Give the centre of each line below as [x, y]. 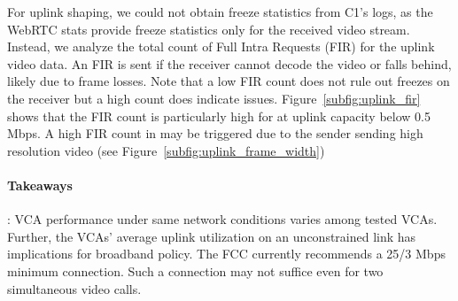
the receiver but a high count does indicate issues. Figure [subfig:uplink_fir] [214, 98]
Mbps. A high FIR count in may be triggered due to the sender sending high [215, 133]
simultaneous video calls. [74, 288]
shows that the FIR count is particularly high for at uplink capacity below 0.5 [219, 116]
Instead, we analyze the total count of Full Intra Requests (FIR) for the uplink [221, 46]
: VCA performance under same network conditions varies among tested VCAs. [222, 219]
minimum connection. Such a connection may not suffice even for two [195, 270]
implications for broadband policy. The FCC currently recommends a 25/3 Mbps [226, 254]
